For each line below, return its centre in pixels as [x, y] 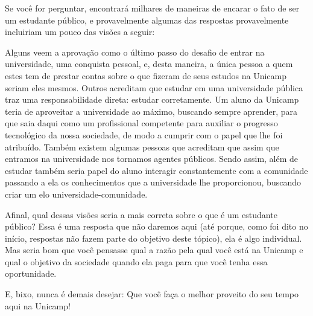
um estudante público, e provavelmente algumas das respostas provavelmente [147, 20]
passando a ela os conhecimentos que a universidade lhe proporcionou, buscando [153, 182]
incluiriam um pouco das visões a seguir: [80, 32]
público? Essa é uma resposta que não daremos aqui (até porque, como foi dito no [156, 226]
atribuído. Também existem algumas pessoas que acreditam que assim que [142, 147]
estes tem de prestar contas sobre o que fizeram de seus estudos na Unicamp [146, 75]
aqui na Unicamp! [38, 305]
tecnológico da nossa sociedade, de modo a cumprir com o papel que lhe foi [144, 134]
